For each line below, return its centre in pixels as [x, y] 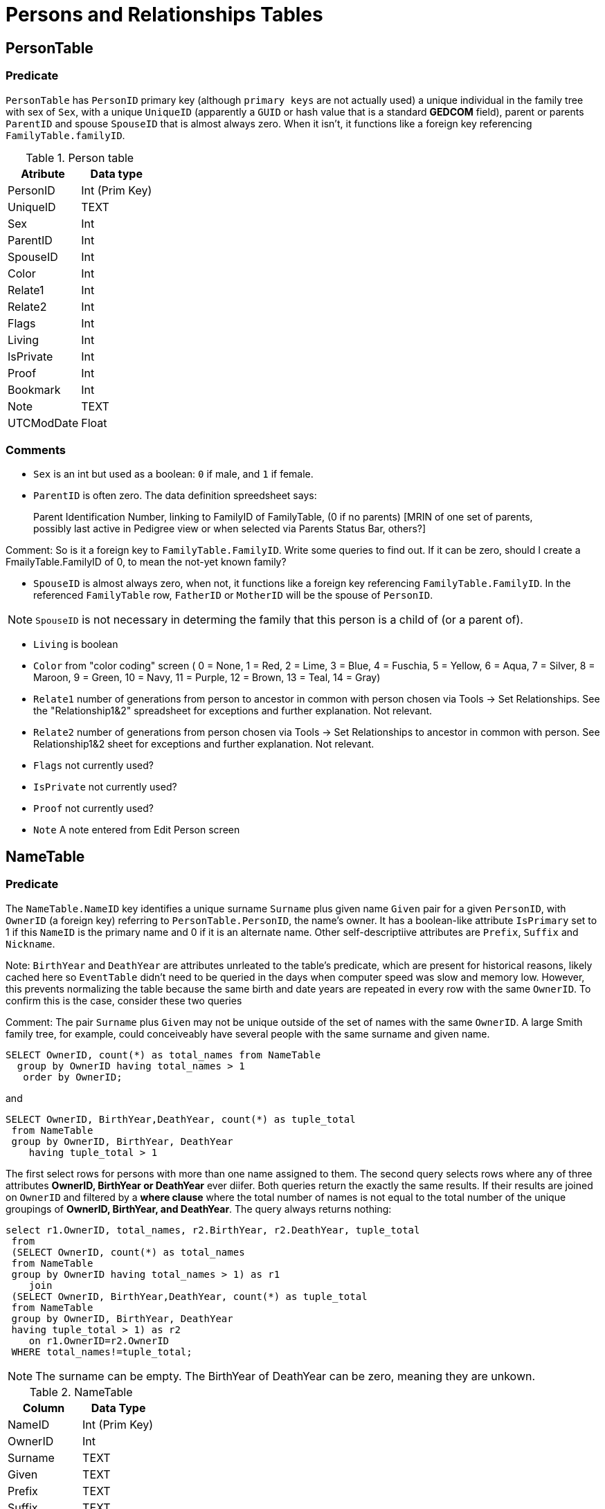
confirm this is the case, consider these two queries [124, 1000]
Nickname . [30, 943]
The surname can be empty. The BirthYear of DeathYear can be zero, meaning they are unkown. [286, 1376]
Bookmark [34, 389]
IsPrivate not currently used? [105, 787]
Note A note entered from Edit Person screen [137, 830]
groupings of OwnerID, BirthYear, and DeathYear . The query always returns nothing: [199, 1209]
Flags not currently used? [93, 766]
